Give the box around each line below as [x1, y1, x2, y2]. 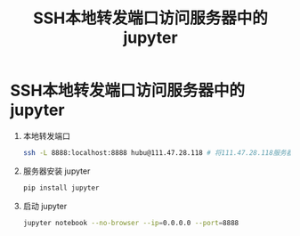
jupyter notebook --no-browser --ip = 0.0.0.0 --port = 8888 [22, 218, 239, 227]
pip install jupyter [22, 183, 100, 192]
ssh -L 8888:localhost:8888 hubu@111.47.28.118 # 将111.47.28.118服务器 [22, 148, 294, 157]
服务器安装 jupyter [22, 166, 91, 176]
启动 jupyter [22, 200, 68, 211]
